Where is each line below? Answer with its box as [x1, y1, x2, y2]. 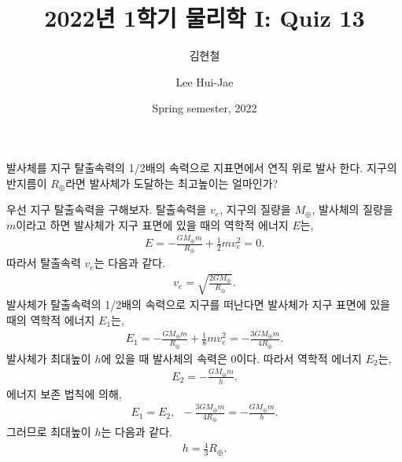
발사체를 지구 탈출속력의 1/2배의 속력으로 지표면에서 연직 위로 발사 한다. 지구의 [6, 159, 397, 175]
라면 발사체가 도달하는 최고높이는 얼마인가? [65, 174, 278, 191]
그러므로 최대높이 [6, 423, 91, 440]
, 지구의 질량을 [219, 201, 291, 218]
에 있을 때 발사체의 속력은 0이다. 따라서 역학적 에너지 [101, 350, 362, 366]
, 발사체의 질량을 [312, 201, 393, 218]
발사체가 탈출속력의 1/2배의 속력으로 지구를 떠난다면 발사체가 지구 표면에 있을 [6, 296, 390, 313]
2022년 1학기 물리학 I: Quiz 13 [44, 2, 365, 34]
